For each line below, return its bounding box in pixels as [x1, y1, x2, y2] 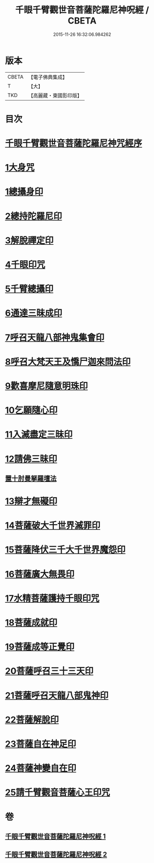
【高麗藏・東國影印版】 [28, 92, 82, 99]
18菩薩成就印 [5, 617, 58, 628]
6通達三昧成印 [5, 307, 63, 319]
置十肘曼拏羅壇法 [5, 474, 57, 482]
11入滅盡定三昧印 [5, 429, 73, 440]
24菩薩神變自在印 [5, 763, 77, 774]
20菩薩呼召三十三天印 [5, 665, 94, 677]
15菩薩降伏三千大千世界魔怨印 [5, 544, 126, 556]
